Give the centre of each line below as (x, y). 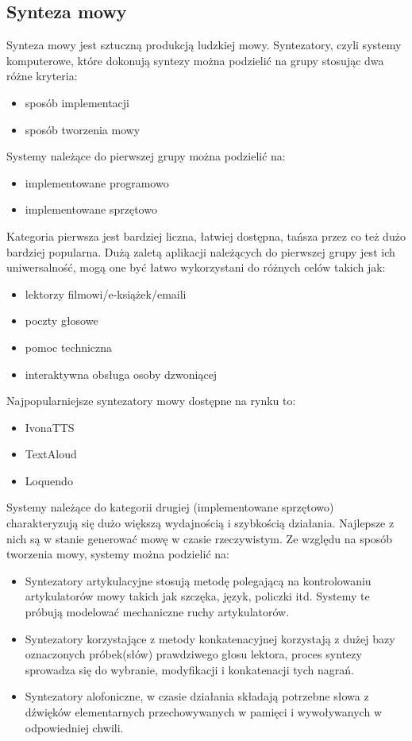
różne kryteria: (42, 76)
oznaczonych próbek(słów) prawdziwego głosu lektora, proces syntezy (193, 654)
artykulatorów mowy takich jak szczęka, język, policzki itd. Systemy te (197, 596)
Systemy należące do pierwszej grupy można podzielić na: (146, 156)
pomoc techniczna (69, 347)
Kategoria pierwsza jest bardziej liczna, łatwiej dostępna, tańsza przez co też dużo (206, 235)
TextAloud (51, 454)
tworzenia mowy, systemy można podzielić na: (118, 554)
